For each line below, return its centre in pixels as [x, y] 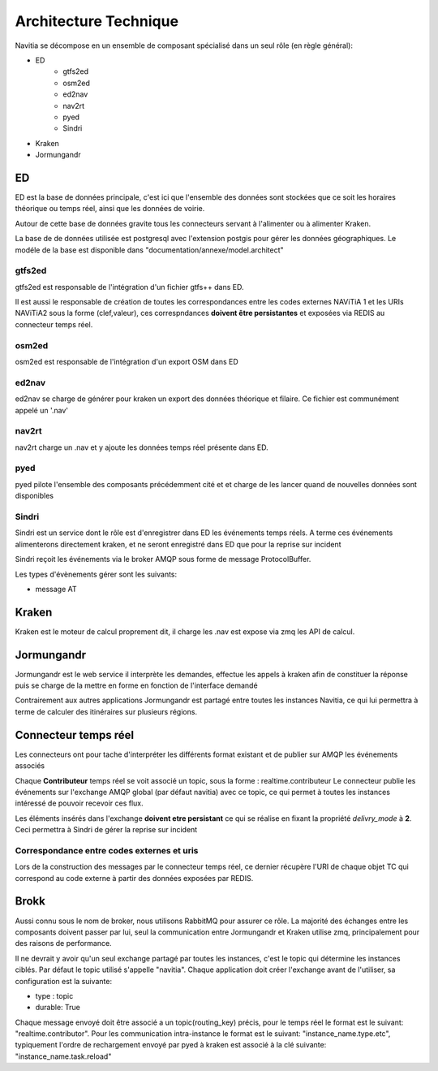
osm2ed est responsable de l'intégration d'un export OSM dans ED [127, 361]
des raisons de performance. [64, 944]
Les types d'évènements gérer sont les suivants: [96, 574]
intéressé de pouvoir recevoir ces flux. [79, 803]
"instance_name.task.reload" [63, 1056]
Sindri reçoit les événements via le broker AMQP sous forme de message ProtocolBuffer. [163, 559]
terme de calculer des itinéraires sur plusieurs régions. [106, 711]
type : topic [54, 995]
